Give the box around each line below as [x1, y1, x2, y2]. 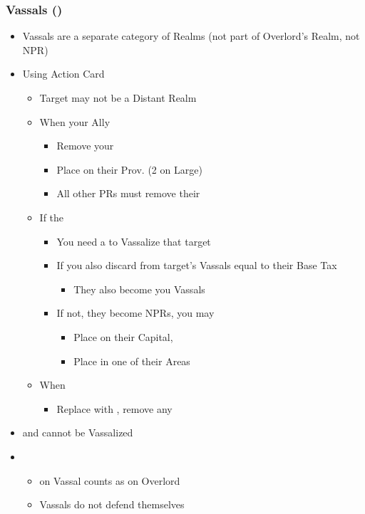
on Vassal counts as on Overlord [39, 473, 180, 488]
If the [39, 209, 64, 224]
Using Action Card [22, 66, 105, 81]
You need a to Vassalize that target [56, 234, 211, 248]
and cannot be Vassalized [22, 425, 133, 440]
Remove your [56, 138, 114, 153]
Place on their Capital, [73, 329, 173, 344]
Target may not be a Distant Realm [39, 90, 197, 105]
